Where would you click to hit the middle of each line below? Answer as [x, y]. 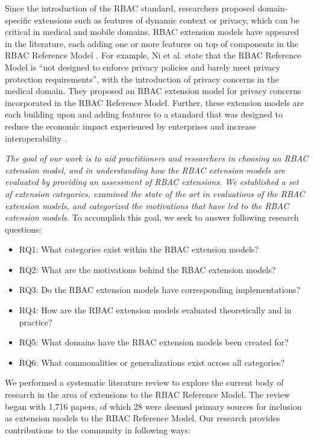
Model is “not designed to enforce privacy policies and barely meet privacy [143, 67]
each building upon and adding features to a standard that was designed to [144, 114]
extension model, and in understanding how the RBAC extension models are [145, 170]
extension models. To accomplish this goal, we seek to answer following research [152, 217]
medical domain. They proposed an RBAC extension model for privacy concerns [153, 91]
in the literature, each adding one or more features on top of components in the [152, 43]
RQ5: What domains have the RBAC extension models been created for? [154, 342]
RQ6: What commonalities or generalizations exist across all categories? [152, 362]
